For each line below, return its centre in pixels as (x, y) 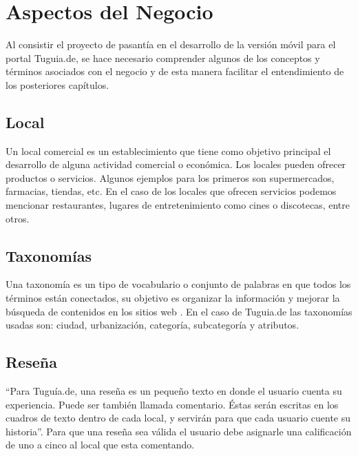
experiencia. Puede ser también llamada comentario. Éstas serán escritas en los (172, 404)
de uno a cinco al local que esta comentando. (100, 445)
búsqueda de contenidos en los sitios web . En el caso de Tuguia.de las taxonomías (179, 311)
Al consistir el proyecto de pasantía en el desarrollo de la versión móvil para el (171, 44)
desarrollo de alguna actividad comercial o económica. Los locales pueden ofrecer (176, 164)
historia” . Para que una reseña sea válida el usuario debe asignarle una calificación (179, 431)
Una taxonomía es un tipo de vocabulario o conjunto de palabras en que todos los (178, 284)
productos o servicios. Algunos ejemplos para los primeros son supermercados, (170, 177)
